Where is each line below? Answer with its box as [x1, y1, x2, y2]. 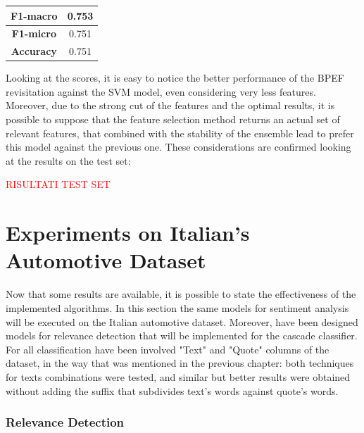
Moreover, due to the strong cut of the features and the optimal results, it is [6, 98, 335, 113]
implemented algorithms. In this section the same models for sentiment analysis [6, 300, 349, 315]
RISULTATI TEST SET [6, 177, 111, 192]
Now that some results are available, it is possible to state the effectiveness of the [6, 287, 356, 301]
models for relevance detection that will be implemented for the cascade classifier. [6, 328, 358, 343]
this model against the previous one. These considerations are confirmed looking [6, 139, 351, 154]
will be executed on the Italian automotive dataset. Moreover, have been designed [6, 314, 358, 329]
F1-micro [11, 26, 56, 41]
